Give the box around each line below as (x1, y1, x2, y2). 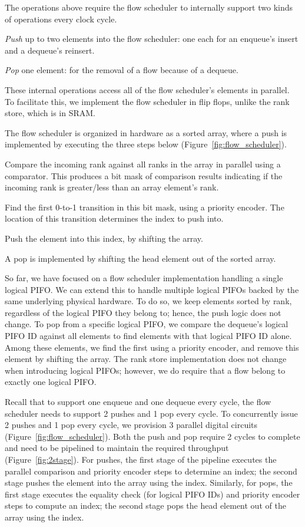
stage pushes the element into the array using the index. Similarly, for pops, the (5, 476, 293, 489)
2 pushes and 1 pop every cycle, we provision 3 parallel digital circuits (5, 419, 258, 431)
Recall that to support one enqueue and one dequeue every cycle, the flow (5, 396, 271, 408)
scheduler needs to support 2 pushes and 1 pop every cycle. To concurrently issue (5, 407, 298, 419)
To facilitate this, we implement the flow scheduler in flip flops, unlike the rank (5, 95, 290, 107)
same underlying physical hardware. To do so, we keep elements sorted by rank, (5, 295, 292, 307)
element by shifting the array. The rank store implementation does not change (5, 353, 287, 365)
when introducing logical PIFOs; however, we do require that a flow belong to (5, 364, 286, 376)
